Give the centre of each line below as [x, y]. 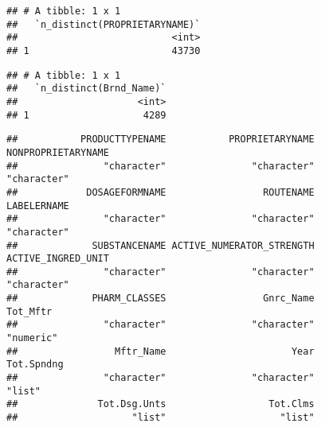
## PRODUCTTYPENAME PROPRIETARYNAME [160, 140]
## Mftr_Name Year [160, 351]
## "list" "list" [160, 418]
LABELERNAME [38, 206]
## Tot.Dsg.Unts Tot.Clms [160, 404]
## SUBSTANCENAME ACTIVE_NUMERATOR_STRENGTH [160, 245]
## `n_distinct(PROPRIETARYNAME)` [104, 24]
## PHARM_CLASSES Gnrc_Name [160, 299]
